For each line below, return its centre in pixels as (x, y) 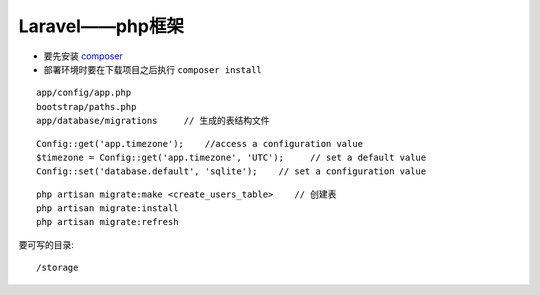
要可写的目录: (46, 244)
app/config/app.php (84, 93)
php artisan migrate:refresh (107, 222)
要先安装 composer (83, 56)
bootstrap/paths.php (86, 106)
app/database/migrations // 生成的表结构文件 (153, 121)
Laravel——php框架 (101, 26)
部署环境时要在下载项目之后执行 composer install (152, 69)
